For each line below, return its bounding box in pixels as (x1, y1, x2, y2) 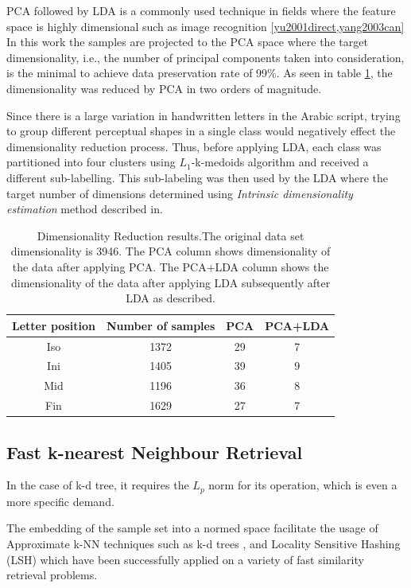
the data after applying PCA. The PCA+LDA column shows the (12, 258, 329, 275)
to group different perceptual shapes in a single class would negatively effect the (6, 123, 396, 139)
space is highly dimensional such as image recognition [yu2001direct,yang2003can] (6, 18, 405, 34)
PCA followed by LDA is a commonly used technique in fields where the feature (6, 2, 396, 18)
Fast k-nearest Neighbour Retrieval (6, 439, 303, 464)
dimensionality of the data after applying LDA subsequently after (10, 274, 331, 290)
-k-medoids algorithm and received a (191, 154, 369, 170)
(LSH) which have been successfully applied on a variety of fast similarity (6, 551, 364, 567)
